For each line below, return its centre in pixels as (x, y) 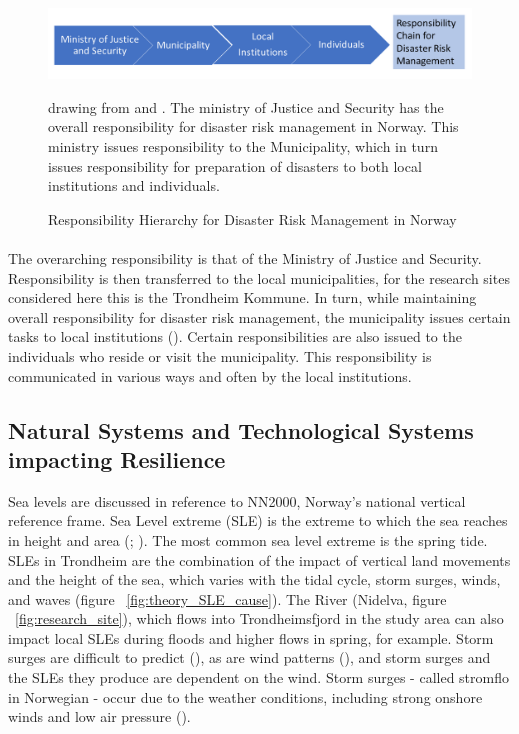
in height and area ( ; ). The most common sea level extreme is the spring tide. (248, 539)
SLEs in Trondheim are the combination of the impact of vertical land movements (259, 559)
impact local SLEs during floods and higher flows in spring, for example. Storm (251, 637)
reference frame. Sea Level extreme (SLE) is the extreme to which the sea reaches (258, 520)
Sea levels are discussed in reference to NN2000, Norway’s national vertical (237, 500)
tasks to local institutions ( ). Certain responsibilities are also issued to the (235, 336)
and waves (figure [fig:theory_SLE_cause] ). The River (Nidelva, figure (227, 598)
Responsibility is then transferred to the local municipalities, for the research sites (259, 277)
